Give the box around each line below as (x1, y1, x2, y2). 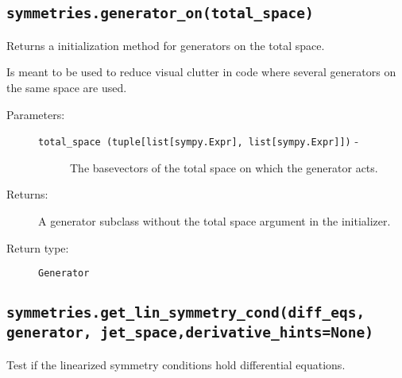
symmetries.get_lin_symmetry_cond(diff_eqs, (6, 304, 365, 322)
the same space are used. (6, 79, 127, 95)
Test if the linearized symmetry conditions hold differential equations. (6, 356, 346, 372)
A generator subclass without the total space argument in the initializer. (38, 213, 391, 229)
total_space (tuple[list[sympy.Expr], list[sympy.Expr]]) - (38, 133, 359, 149)
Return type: (6, 239, 69, 256)
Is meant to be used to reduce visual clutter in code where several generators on (6, 64, 396, 80)
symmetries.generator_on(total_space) (6, 5, 314, 22)
